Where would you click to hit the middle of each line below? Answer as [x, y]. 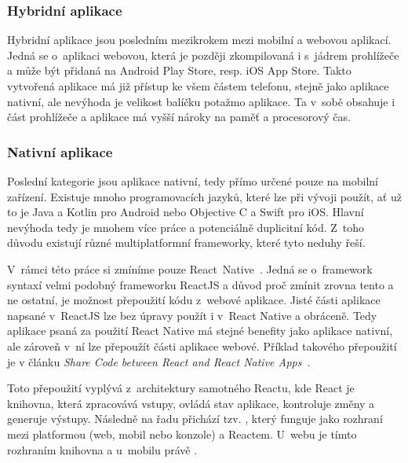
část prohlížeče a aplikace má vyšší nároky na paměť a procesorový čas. [179, 117]
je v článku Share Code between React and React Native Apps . [159, 361]
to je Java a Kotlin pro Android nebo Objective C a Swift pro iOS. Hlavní [186, 212]
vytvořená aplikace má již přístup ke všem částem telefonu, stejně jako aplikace [198, 86]
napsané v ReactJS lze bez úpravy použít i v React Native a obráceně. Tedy [192, 315]
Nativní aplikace [60, 151]
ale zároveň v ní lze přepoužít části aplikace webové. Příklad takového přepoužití [202, 345]
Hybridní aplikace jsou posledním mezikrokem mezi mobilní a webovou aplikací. [199, 40]
